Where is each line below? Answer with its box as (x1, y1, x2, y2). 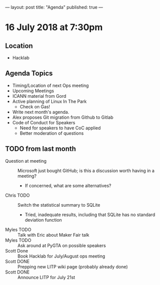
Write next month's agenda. (12, 109, 70, 115)
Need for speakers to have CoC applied (19, 125, 101, 131)
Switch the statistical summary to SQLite (17, 202, 100, 208)
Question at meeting (5, 158, 47, 164)
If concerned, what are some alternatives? (24, 182, 112, 189)
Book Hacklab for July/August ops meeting (17, 253, 105, 259)
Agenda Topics (5, 69, 53, 78)
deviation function (24, 217, 62, 223)
